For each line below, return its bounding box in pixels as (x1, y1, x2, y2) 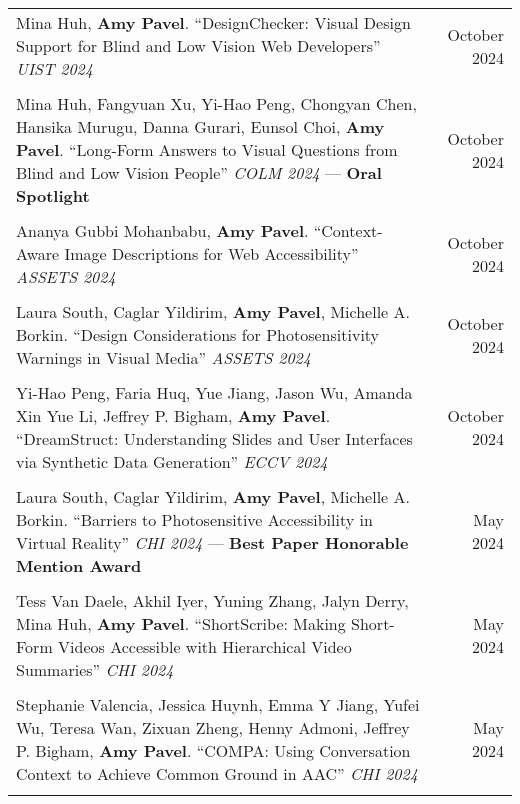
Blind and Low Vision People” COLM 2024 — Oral (16, 161, 382, 184)
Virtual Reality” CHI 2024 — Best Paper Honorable (16, 531, 409, 554)
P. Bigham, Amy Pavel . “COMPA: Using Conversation (16, 739, 411, 762)
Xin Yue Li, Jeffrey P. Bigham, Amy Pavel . (16, 404, 331, 427)
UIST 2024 (16, 57, 93, 80)
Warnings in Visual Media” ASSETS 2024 (16, 346, 311, 369)
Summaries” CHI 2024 (16, 658, 174, 681)
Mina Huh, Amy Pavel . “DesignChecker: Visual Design (16, 11, 411, 34)
